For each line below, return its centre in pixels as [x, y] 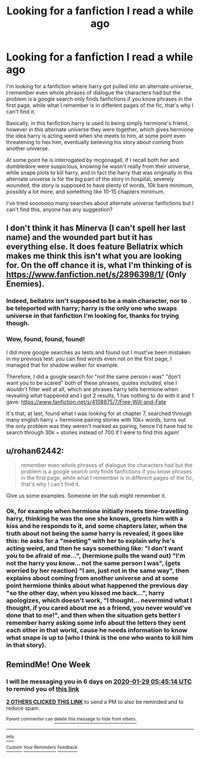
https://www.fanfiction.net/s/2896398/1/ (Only [96, 275]
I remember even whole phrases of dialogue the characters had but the [93, 92]
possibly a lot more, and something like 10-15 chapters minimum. [86, 191]
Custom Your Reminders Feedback [42, 748]
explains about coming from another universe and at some [92, 578]
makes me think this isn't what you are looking [94, 256]
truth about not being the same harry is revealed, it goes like [95, 534]
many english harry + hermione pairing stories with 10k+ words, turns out [96, 419]
